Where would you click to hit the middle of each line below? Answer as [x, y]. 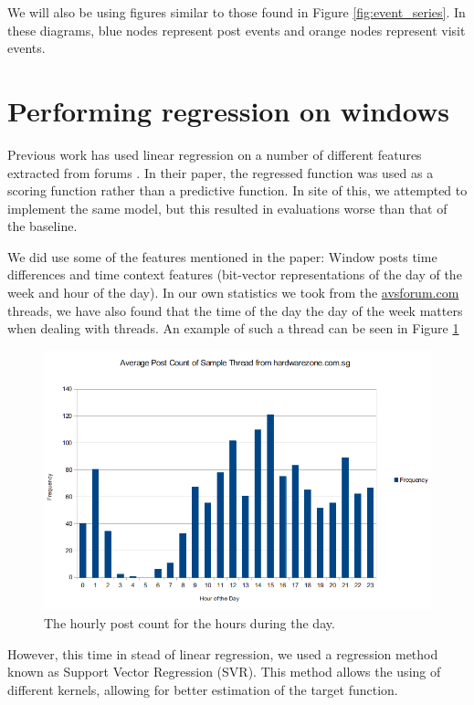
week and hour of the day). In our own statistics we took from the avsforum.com [233, 293]
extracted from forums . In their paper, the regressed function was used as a [221, 172]
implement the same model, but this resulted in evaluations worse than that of [227, 208]
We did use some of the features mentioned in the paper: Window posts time [222, 256]
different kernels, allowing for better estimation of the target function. [203, 689]
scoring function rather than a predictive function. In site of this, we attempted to [237, 190]
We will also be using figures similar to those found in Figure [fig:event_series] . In [237, 12]
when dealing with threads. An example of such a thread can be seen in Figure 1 [233, 328]
